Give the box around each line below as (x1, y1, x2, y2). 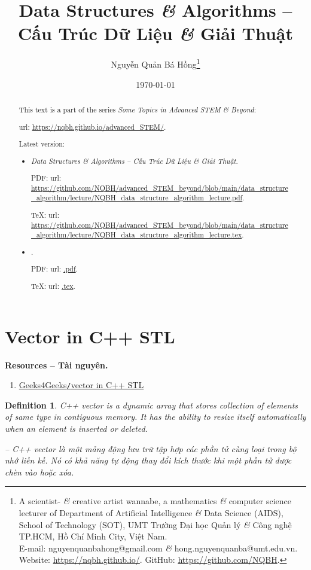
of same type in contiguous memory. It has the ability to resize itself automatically (5, 410, 306, 423)
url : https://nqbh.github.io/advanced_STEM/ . (19, 121, 166, 132)
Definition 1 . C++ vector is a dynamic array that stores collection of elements (5, 398, 298, 411)
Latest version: (19, 139, 65, 149)
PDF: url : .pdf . (31, 264, 78, 274)
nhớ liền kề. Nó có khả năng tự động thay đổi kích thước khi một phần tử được (5, 454, 292, 467)
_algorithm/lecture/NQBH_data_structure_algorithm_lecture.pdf (31, 193, 243, 203)
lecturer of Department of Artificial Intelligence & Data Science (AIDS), (19, 506, 283, 519)
